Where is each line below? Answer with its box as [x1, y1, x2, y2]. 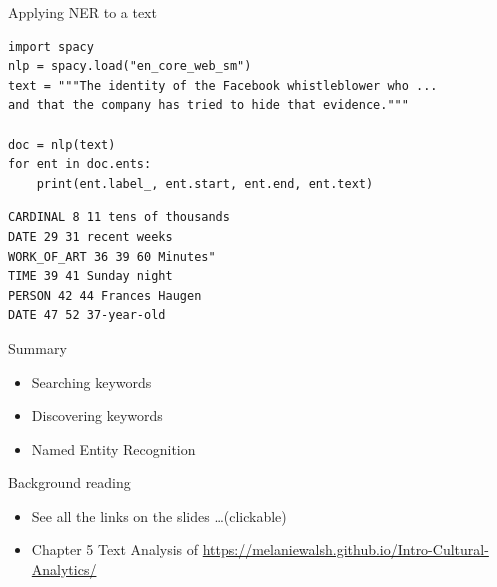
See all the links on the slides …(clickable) [31, 505, 287, 526]
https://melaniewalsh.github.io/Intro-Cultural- [202, 539, 489, 560]
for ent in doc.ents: [8, 157, 152, 172]
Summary [8, 337, 67, 358]
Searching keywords [31, 371, 152, 392]
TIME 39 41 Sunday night [8, 269, 173, 284]
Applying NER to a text [8, 2, 157, 22]
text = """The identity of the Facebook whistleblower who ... [8, 78, 438, 93]
